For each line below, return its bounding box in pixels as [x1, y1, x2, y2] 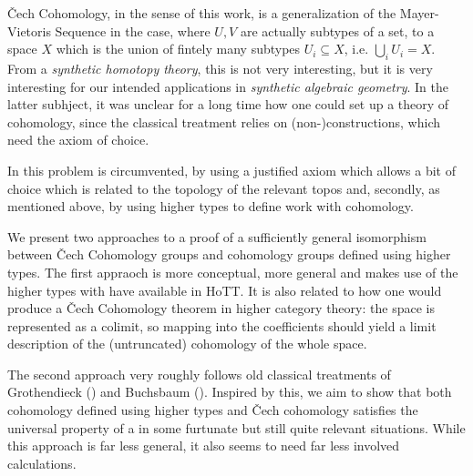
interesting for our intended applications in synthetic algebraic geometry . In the [7, 76, 448, 96]
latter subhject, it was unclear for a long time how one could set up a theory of [7, 95, 449, 114]
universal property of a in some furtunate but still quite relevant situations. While [7, 418, 466, 437]
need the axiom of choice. [7, 130, 149, 149]
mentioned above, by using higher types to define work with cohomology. [7, 197, 414, 216]
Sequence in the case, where [55, 21, 211, 40]
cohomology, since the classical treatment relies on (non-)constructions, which [7, 112, 440, 131]
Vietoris [7, 21, 51, 40]
